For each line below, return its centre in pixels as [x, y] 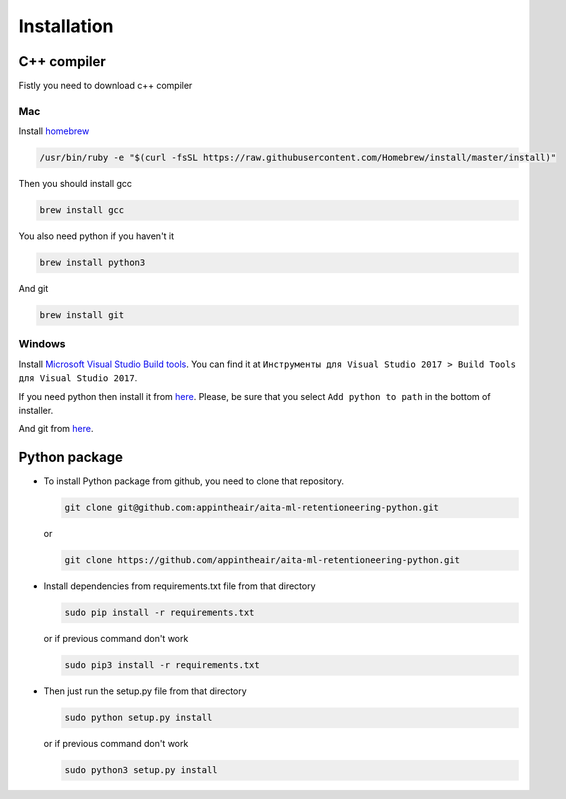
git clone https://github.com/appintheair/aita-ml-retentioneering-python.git [262, 560]
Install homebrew [54, 131]
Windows [42, 344]
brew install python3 [92, 263]
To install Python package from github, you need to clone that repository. [194, 481]
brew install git [82, 315]
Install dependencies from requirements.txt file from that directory [179, 586]
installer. [36, 410]
